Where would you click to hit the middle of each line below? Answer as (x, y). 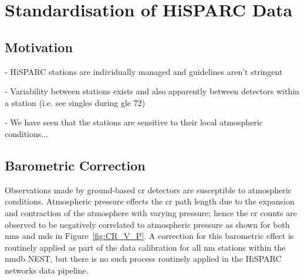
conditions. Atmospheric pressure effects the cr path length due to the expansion (150, 201)
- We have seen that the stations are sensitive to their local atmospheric (134, 122)
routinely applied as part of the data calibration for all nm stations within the (145, 247)
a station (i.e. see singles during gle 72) (75, 102)
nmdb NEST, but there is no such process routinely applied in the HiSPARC (143, 259)
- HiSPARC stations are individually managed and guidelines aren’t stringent (144, 71)
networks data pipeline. (47, 270)
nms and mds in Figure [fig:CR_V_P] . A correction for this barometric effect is (149, 236)
